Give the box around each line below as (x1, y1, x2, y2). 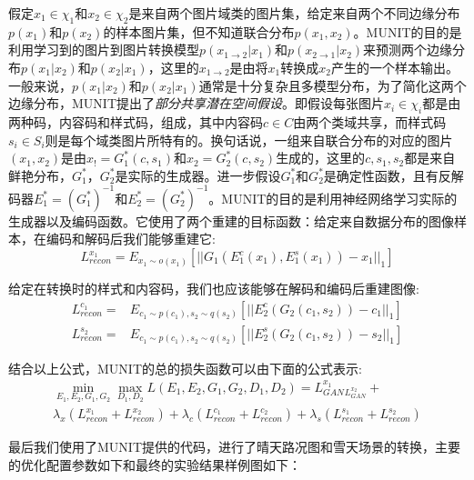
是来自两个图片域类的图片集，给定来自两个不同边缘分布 (128, 4, 460, 22)
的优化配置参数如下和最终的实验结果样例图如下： (8, 455, 301, 474)
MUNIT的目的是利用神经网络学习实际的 (221, 188, 458, 207)
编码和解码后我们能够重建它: (45, 229, 216, 248)
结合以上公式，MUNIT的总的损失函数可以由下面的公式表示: (8, 358, 362, 377)
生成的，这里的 (276, 148, 366, 167)
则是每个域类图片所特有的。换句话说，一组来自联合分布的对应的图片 (45, 130, 453, 149)
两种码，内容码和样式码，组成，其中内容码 (8, 112, 263, 131)
